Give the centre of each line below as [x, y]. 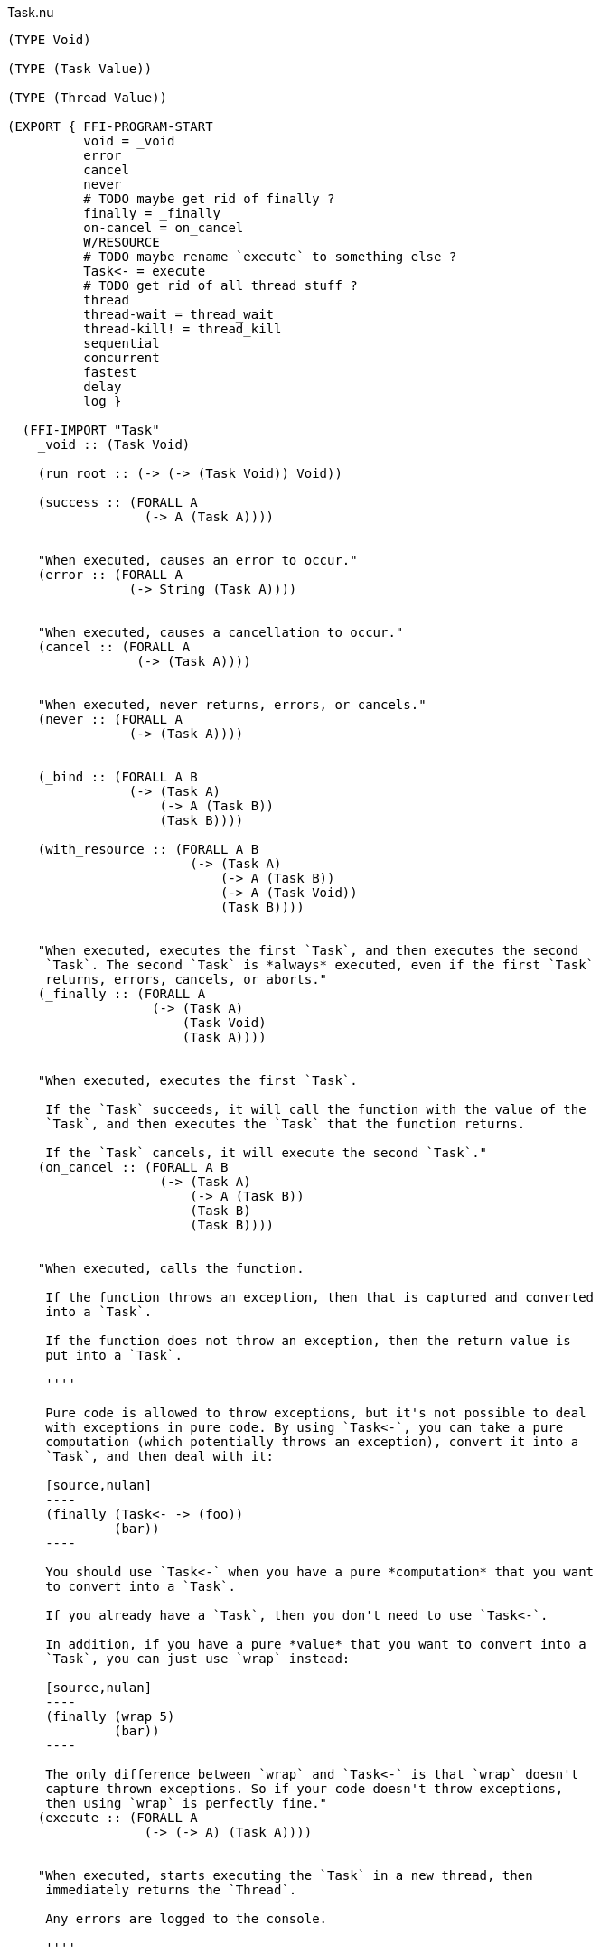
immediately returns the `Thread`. [171, 1890]
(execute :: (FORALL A [117, 1818]
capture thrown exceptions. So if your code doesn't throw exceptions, [305, 1789]
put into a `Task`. [114, 1355]
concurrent [122, 358]
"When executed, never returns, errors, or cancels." [232, 705]
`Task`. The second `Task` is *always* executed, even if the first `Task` [320, 965]
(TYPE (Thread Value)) [88, 98]
